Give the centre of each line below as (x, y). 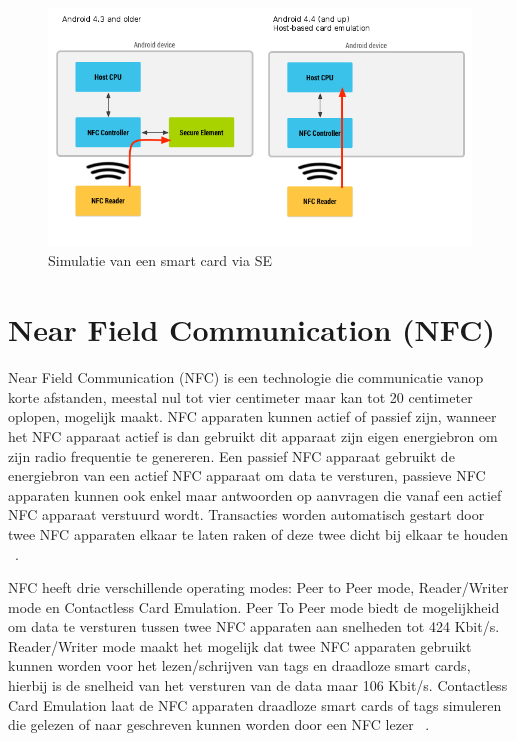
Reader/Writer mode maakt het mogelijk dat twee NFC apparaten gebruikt (240, 645)
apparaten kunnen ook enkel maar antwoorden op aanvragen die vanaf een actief (255, 494)
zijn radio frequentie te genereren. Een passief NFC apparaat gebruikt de (231, 455)
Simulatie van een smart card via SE (160, 260)
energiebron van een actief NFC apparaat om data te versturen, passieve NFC (247, 475)
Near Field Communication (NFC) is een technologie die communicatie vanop (246, 377)
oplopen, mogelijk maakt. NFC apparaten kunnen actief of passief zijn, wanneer (252, 416)
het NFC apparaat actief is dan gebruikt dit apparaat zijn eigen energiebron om (253, 435)
